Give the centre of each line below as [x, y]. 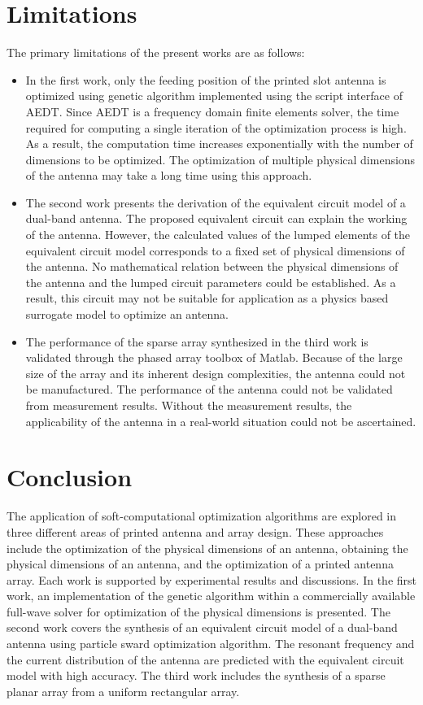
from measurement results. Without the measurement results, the [189, 405]
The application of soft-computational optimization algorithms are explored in [202, 516]
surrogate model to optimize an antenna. [127, 314]
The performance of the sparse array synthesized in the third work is [197, 341]
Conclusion [70, 477]
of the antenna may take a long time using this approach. [169, 175]
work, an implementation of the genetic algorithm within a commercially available [211, 596]
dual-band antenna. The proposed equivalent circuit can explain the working [216, 218]
